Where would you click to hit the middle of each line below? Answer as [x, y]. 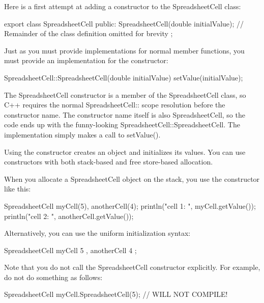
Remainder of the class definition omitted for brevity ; [89, 33]
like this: [18, 189]
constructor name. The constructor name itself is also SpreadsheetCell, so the [125, 114]
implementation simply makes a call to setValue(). [82, 134]
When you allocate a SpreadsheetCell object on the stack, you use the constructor [132, 178]
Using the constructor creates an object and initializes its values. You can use [125, 151]
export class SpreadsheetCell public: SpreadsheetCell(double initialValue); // [124, 23]
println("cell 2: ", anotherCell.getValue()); [69, 216]
